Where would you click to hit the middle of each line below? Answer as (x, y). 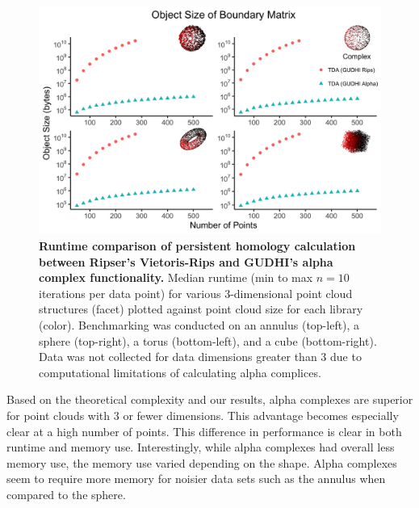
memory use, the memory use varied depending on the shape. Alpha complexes (202, 462)
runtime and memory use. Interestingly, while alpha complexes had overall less (201, 447)
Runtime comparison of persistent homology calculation (197, 245)
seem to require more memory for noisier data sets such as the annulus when (196, 479)
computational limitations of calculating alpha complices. (180, 372)
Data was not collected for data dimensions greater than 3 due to (200, 357)
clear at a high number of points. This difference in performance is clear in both (204, 431)
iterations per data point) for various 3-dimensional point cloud (196, 293)
